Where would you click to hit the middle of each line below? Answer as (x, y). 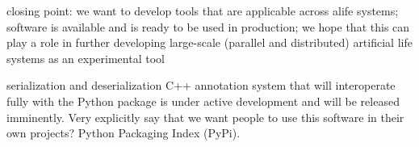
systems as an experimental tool (86, 58)
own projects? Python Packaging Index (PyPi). (124, 133)
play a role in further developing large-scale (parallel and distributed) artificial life (209, 42)
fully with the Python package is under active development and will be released (203, 101)
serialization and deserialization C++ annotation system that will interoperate (201, 85)
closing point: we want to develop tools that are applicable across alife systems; (203, 10)
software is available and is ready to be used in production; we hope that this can (208, 26)
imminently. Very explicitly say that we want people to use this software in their (205, 117)
